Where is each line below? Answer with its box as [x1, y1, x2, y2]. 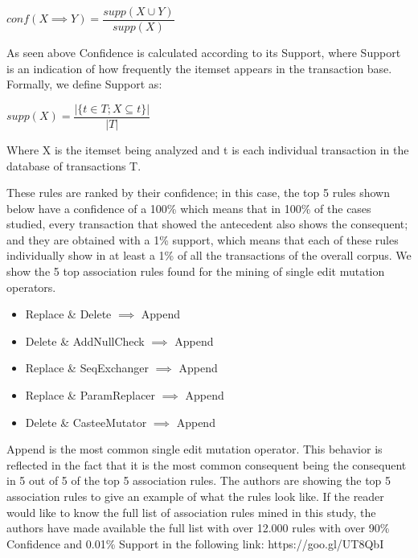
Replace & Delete [25, 306, 112, 322]
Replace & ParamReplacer [25, 387, 156, 404]
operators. [6, 278, 56, 295]
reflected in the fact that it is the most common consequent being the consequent [6, 456, 407, 473]
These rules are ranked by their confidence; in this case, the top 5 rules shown [6, 184, 391, 201]
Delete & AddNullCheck [25, 332, 145, 349]
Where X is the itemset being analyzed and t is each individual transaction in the [6, 141, 409, 158]
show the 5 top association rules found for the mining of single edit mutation [6, 263, 385, 280]
